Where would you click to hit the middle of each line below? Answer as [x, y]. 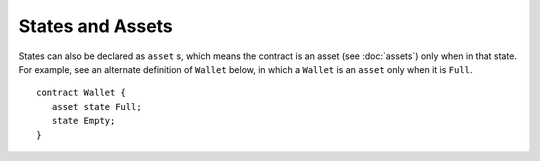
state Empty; [83, 121]
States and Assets [96, 26]
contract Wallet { [81, 93]
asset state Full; [96, 106]
